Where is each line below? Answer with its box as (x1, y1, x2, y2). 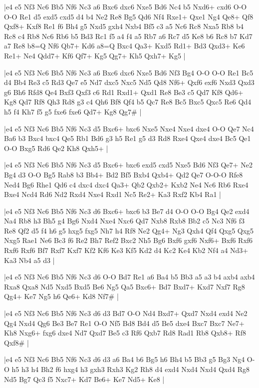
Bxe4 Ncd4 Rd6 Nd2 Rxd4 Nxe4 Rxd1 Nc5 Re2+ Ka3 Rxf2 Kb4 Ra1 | (4, 189, 221, 199)
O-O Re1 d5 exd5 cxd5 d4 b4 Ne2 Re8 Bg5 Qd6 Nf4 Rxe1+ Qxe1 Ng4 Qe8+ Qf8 (4, 11, 254, 21)
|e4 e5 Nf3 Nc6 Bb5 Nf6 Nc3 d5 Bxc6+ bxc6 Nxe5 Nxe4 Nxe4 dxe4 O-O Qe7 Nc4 (4, 123, 254, 133)
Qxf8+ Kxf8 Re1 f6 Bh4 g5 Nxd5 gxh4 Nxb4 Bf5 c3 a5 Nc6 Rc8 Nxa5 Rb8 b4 (4, 21, 244, 31)
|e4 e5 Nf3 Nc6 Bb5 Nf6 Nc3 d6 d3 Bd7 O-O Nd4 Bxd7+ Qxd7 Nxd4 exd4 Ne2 (4, 308, 248, 318)
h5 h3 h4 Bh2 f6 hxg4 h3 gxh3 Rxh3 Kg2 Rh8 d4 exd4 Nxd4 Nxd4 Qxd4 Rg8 (11, 364, 250, 374)
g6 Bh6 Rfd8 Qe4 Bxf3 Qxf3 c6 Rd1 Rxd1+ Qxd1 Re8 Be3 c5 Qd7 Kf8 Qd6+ (4, 86, 244, 97)
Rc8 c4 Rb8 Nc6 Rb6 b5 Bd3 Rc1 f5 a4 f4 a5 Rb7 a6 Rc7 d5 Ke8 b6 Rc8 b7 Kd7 (4, 30, 253, 41)
